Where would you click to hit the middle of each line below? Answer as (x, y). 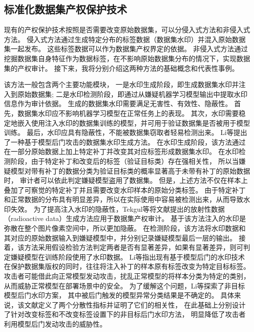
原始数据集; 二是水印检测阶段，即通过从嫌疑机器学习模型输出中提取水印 (132, 94)
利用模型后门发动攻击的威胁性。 (55, 324)
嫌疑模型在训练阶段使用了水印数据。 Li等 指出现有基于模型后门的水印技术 (128, 256)
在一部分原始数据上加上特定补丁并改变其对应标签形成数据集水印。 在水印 (121, 151)
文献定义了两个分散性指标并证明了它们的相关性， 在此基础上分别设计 (135, 304)
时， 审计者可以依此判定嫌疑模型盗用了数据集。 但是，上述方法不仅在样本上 (126, 180)
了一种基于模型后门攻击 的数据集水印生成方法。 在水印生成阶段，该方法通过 (125, 142)
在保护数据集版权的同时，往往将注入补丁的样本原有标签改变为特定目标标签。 (127, 266)
